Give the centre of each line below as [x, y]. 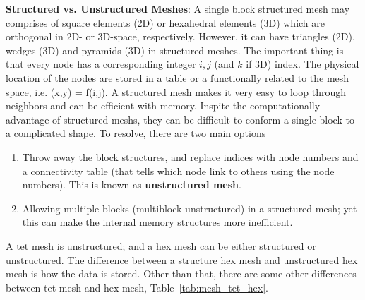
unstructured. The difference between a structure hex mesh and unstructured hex [182, 259]
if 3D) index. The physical [303, 64]
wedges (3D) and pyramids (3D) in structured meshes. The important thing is [175, 50]
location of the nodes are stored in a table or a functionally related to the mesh [178, 77]
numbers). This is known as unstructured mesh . [132, 185]
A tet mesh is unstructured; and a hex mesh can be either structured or [161, 245]
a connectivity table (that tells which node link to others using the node [178, 170]
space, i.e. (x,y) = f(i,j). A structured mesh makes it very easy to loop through [176, 91]
